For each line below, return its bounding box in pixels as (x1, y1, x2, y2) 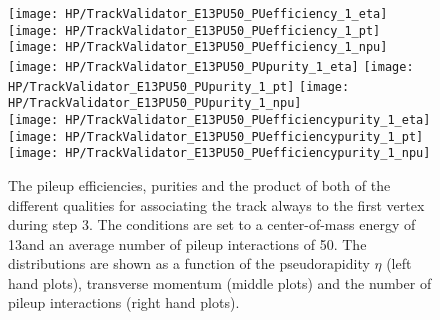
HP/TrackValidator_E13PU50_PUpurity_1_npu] (8, 96, 302, 111)
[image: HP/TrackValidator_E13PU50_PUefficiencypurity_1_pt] (8, 129, 424, 144)
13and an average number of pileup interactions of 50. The (8, 233, 367, 254)
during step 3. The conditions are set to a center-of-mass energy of (8, 214, 416, 235)
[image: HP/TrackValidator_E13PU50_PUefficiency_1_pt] (8, 23, 381, 38)
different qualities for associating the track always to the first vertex (8, 194, 425, 215)
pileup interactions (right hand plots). (8, 292, 240, 313)
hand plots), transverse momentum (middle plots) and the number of (8, 272, 432, 293)
